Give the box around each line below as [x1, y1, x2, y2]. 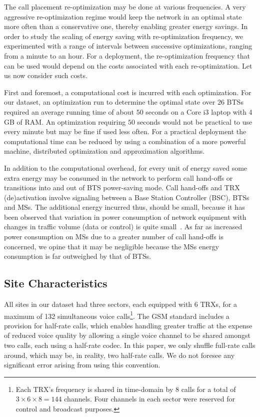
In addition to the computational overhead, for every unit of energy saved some [4, 162, 247, 173]
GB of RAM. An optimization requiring [4, 116, 126, 127]
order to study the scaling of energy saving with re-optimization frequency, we [4, 31, 243, 41]
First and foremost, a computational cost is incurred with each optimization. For [4, 87, 251, 97]
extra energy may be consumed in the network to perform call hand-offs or [4, 172, 233, 183]
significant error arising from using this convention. [4, 359, 160, 370]
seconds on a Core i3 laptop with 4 [145, 106, 252, 117]
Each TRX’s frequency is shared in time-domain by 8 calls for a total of [15, 383, 236, 394]
